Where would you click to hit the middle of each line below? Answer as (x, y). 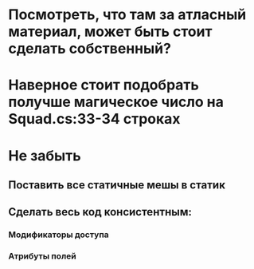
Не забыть (45, 155)
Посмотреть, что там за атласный (127, 15)
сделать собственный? (90, 49)
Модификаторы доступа (59, 235)
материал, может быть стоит (110, 32)
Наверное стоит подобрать (104, 85)
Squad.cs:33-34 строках (94, 119)
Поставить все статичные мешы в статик (117, 185)
